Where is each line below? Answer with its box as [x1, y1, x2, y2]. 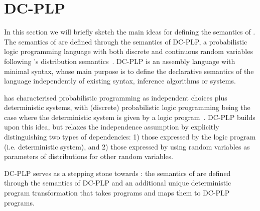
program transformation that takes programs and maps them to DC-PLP [4, 187, 230, 198]
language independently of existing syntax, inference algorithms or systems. [4, 75, 236, 86]
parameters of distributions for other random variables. [4, 151, 174, 161]
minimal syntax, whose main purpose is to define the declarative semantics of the [4, 65, 254, 76]
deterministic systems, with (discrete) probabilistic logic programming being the [4, 102, 250, 112]
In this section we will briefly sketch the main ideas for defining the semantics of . [4, 26, 255, 37]
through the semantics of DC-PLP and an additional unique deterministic [4, 177, 231, 188]
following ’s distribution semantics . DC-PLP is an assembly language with [4, 55, 235, 66]
